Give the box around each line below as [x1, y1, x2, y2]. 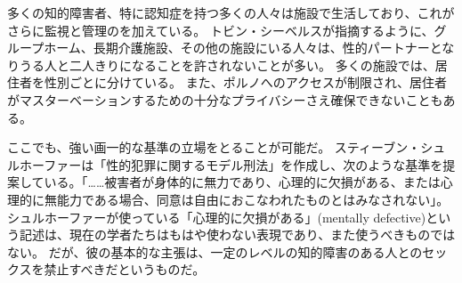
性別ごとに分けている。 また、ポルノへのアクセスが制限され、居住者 [44, 73, 448, 92]
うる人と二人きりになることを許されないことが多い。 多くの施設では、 [19, 55, 435, 74]
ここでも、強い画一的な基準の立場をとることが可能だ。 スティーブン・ [7, 138, 421, 157]
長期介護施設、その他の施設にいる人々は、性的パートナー [93, 38, 430, 57]
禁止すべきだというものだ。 [44, 260, 206, 279]
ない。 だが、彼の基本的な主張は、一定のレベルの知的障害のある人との [7, 242, 423, 261]
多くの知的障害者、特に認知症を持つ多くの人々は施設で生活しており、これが [7, 4, 455, 21]
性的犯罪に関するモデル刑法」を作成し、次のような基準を [106, 155, 443, 174]
